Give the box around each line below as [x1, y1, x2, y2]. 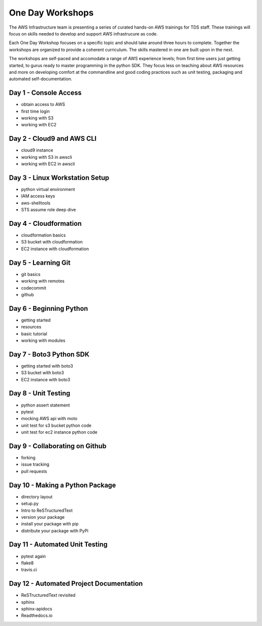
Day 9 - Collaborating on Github [9, 442, 107, 450]
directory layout [21, 493, 53, 500]
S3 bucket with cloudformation [21, 239, 83, 245]
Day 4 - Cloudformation [9, 219, 82, 228]
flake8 [21, 560, 34, 566]
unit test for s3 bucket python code [21, 423, 92, 428]
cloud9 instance [21, 147, 53, 153]
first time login [21, 108, 50, 114]
